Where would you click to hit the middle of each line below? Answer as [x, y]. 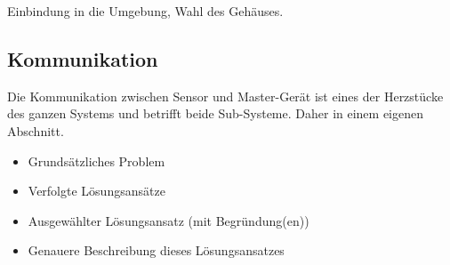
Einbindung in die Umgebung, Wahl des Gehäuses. [145, 11]
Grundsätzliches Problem [96, 161]
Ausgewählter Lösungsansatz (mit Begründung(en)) [169, 220]
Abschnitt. [36, 130]
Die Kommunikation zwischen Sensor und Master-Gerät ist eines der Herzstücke [225, 96]
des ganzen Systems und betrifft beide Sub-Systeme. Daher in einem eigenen [216, 113]
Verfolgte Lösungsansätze [96, 191]
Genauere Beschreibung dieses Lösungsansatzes [156, 250]
